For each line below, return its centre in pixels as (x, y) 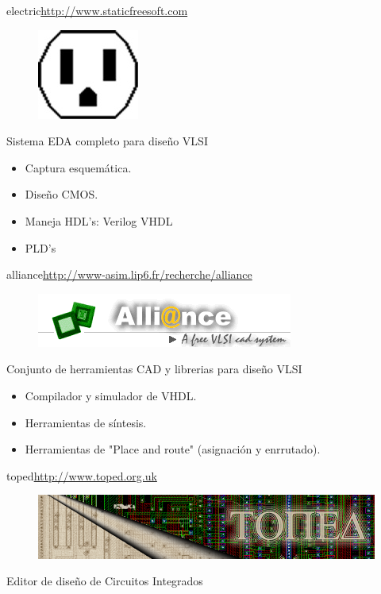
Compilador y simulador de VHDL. (111, 395)
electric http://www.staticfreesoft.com (97, 10)
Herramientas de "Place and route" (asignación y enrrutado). (173, 449)
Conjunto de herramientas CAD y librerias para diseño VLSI (154, 369)
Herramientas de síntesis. (86, 422)
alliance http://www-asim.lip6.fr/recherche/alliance (129, 274)
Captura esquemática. (78, 167)
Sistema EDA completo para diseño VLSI (107, 141)
